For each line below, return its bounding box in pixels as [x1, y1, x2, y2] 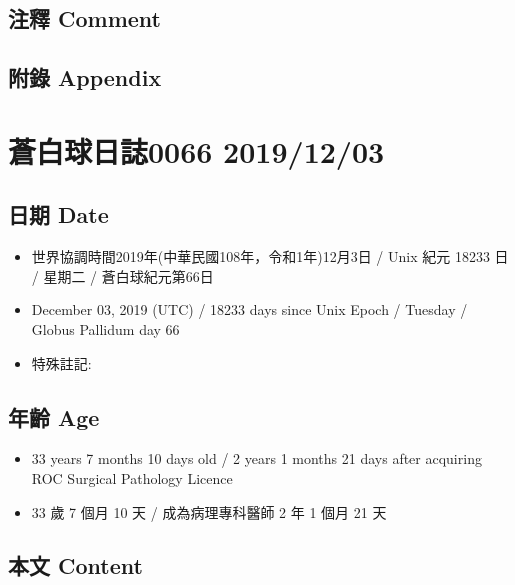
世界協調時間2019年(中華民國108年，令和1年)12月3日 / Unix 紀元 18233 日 [31, 246, 509, 267]
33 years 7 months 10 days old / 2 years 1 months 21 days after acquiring [31, 448, 482, 469]
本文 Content [8, 550, 143, 581]
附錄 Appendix [8, 62, 162, 93]
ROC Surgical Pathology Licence [31, 467, 233, 488]
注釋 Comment [8, 3, 162, 34]
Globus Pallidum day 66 [31, 318, 180, 339]
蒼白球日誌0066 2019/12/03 [8, 130, 385, 171]
